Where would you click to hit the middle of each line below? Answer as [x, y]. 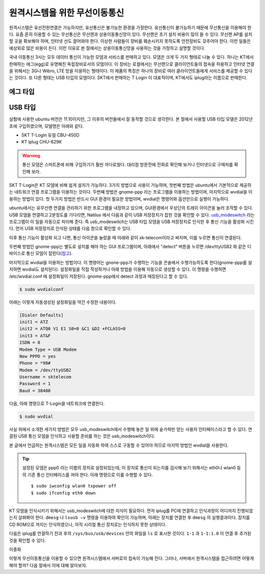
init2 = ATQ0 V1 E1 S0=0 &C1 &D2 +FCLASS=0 [73, 329]
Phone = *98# [35, 363]
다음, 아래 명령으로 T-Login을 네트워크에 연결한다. [57, 403]
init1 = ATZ [34, 322]
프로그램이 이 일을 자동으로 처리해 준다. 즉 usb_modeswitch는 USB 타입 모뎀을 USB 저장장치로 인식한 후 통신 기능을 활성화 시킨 [132, 222]
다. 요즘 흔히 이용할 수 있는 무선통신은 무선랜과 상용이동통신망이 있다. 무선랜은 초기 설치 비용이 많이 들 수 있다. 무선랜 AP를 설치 [131, 34]
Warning [31, 155]
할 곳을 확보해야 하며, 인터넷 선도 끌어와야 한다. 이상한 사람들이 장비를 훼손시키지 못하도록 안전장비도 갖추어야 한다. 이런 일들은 [130, 41]
